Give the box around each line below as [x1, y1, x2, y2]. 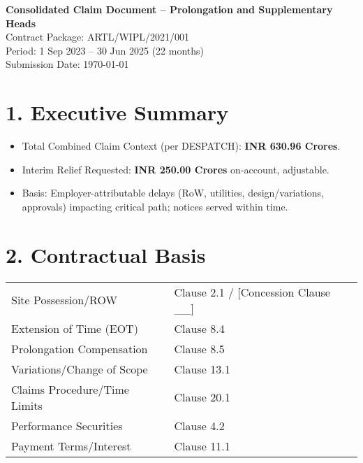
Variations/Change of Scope [11, 360, 148, 377]
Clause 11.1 [174, 437, 230, 454]
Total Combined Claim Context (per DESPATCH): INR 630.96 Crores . [22, 138, 341, 153]
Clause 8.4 [174, 320, 225, 336]
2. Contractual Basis [6, 240, 206, 269]
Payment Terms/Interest [11, 437, 131, 454]
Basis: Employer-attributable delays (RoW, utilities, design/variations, [22, 185, 324, 200]
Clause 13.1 [174, 360, 230, 377]
